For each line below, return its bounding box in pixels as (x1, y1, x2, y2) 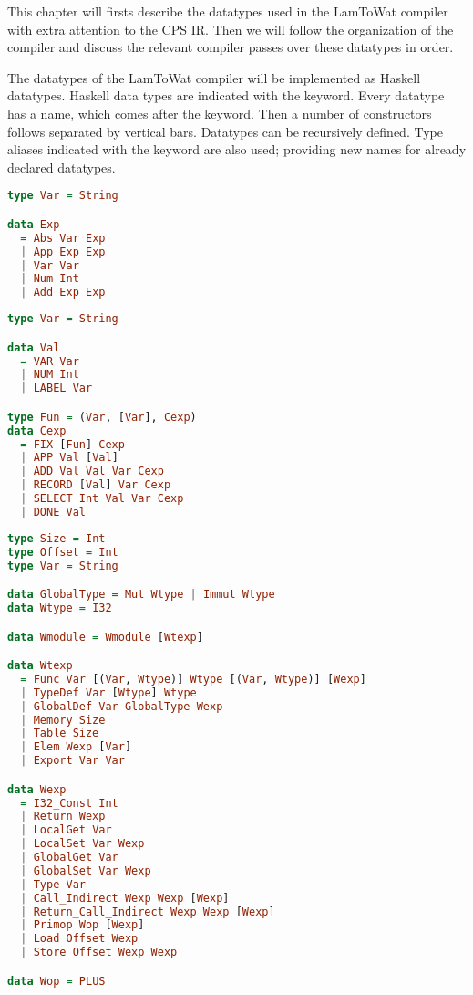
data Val (7, 340, 60, 354)
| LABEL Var (20, 382, 93, 395)
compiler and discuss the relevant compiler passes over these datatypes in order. (7, 37, 454, 57)
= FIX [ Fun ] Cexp (20, 437, 125, 451)
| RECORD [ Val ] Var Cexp (20, 478, 171, 492)
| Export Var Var (20, 754, 125, 768)
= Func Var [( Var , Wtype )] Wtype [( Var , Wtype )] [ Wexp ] (20, 672, 366, 686)
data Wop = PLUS (7, 974, 106, 988)
